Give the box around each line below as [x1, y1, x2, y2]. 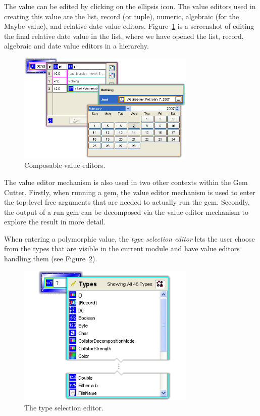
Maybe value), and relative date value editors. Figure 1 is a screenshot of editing [4, 21, 254, 31]
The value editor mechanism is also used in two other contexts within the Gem [4, 176, 248, 187]
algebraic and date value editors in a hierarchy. [4, 40, 149, 51]
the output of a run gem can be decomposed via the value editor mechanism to [4, 206, 248, 217]
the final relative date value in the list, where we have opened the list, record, [4, 30, 244, 41]
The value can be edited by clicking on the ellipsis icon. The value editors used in [4, 1, 256, 11]
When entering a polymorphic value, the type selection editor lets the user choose [4, 233, 255, 244]
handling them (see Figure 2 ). [4, 253, 97, 264]
